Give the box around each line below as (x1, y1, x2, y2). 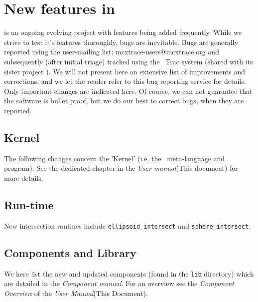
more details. (4, 172, 43, 183)
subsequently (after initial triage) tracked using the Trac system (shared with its (4, 56, 253, 66)
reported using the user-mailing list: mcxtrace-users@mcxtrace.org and (4, 46, 219, 57)
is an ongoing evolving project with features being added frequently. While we (4, 27, 242, 37)
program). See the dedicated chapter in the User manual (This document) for (4, 163, 238, 173)
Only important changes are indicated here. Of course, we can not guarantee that (4, 85, 253, 96)
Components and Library (4, 245, 136, 260)
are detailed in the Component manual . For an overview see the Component (4, 278, 235, 289)
